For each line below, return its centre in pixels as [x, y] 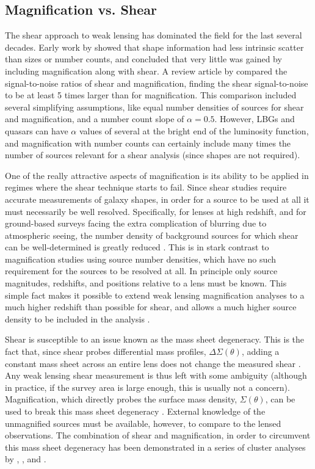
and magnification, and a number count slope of [95, 119]
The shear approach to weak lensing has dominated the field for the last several [154, 35]
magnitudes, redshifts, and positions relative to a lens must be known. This [146, 283]
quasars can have [37, 130]
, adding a [260, 351]
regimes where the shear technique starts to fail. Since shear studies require [146, 187]
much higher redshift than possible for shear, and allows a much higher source [151, 307]
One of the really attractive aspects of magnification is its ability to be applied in [157, 175]
